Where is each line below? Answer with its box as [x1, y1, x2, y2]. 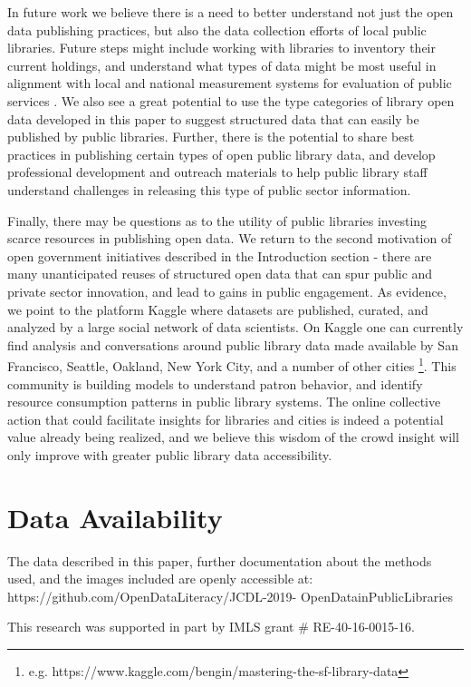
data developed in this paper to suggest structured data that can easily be [7, 109, 419, 128]
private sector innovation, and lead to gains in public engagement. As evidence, [7, 281, 447, 300]
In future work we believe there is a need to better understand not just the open [7, 3, 454, 21]
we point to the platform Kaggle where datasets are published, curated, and [7, 299, 428, 319]
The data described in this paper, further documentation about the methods [7, 551, 432, 570]
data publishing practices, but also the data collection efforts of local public [7, 20, 427, 39]
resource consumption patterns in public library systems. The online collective [7, 392, 441, 411]
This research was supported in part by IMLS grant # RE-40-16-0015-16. [7, 617, 415, 636]
